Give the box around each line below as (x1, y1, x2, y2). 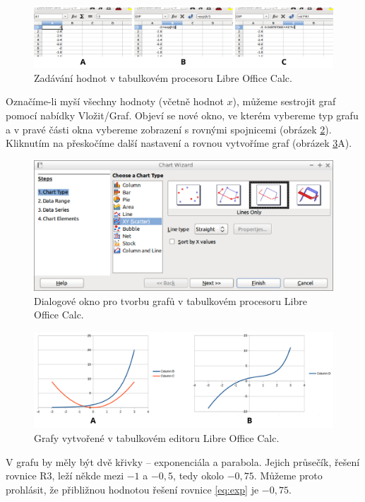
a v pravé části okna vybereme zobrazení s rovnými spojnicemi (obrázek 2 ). (6, 121, 332, 136)
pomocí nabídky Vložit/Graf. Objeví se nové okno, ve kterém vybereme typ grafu (6, 107, 359, 122)
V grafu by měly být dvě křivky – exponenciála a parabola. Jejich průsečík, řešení (6, 454, 360, 469)
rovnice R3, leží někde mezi (6, 468, 124, 483)
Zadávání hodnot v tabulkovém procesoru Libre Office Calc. (34, 70, 292, 85)
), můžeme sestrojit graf (232, 94, 336, 109)
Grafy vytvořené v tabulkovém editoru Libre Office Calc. (34, 430, 280, 445)
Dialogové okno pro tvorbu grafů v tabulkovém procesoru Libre (34, 293, 307, 308)
